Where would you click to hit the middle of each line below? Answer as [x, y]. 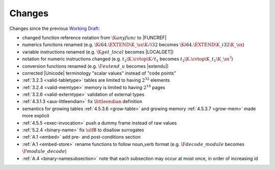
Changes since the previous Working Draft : [54, 28]
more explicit [36, 116]
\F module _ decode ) [45, 151]
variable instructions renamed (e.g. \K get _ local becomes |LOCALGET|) [98, 52]
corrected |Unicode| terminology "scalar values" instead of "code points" [99, 73]
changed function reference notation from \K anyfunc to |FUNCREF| [94, 38]
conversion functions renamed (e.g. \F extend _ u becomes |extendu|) [95, 66]
